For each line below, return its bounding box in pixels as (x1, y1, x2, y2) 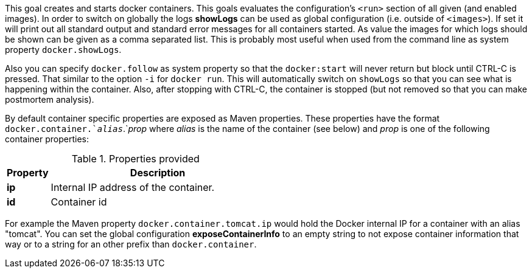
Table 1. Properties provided (71, 153, 200, 165)
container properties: (5, 134, 89, 144)
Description (130, 167, 186, 179)
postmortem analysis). (5, 94, 94, 105)
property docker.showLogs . (5, 44, 122, 55)
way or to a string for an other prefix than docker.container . (5, 239, 257, 249)
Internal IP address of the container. (51, 181, 215, 193)
